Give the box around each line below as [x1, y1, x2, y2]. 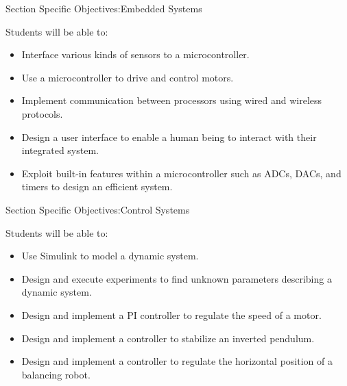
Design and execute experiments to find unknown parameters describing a [21, 271, 332, 285]
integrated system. [21, 143, 99, 157]
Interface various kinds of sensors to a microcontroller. [21, 47, 250, 62]
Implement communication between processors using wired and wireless [21, 93, 322, 107]
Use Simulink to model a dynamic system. [21, 248, 199, 263]
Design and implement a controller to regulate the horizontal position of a [21, 354, 333, 368]
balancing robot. [21, 367, 91, 381]
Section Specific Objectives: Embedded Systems [5, 1, 202, 15]
